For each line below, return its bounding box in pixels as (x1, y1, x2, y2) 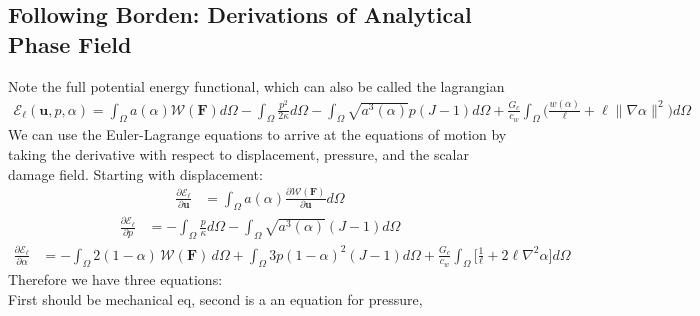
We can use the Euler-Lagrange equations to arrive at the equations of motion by (8, 124, 507, 145)
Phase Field (8, 28, 132, 59)
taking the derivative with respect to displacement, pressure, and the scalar (8, 143, 470, 164)
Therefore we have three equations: (8, 269, 223, 290)
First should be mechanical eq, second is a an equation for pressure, (8, 289, 423, 309)
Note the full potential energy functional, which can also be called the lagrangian (8, 75, 505, 96)
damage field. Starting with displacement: (8, 163, 263, 184)
